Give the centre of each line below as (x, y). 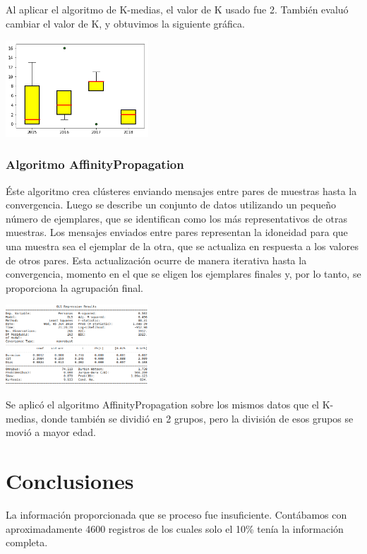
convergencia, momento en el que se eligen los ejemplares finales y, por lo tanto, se (183, 274)
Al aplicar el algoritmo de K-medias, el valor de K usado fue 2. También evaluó (177, 9)
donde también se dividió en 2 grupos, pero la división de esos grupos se (197, 418)
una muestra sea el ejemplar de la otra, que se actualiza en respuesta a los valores (182, 246)
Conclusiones (70, 481)
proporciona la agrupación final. (75, 287)
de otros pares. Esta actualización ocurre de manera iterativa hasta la (156, 260)
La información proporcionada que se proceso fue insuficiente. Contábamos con (176, 515)
